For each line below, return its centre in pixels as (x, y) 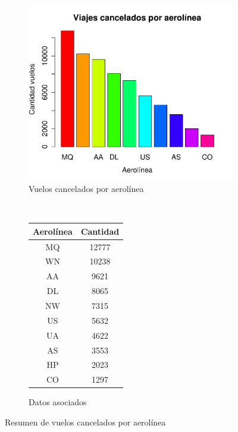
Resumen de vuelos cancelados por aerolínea (85, 422)
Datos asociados (58, 402)
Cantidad (100, 231)
